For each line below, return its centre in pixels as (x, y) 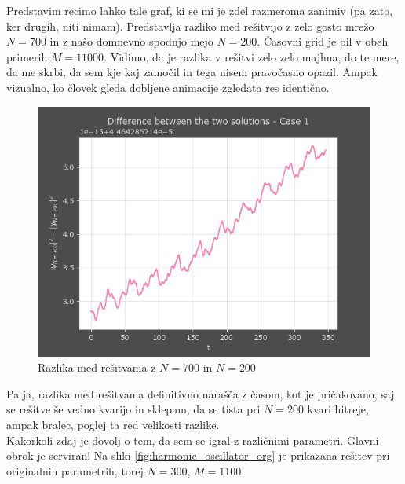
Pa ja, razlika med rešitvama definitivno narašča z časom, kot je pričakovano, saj (201, 393)
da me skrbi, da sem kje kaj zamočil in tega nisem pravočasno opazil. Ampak (192, 72)
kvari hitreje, (338, 409)
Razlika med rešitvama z (97, 367)
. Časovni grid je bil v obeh (323, 41)
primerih (27, 56)
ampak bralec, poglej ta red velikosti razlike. (113, 424)
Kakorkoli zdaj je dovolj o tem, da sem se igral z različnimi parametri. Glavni (193, 440)
